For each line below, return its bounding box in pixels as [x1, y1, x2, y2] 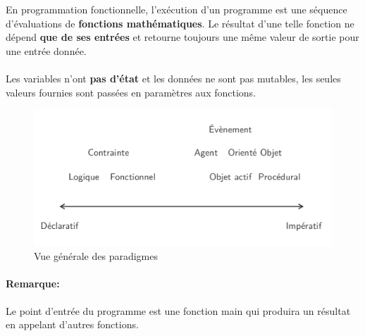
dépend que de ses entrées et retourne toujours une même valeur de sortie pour [6, 30, 359, 44]
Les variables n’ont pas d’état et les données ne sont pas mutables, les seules [6, 70, 341, 85]
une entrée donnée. [6, 43, 87, 58]
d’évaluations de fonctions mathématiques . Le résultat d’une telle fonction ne [6, 15, 354, 30]
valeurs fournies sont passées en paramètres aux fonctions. [6, 85, 256, 99]
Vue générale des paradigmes [34, 249, 158, 263]
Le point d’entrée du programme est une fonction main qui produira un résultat [6, 303, 351, 318]
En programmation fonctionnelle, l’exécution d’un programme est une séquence [6, 2, 347, 16]
